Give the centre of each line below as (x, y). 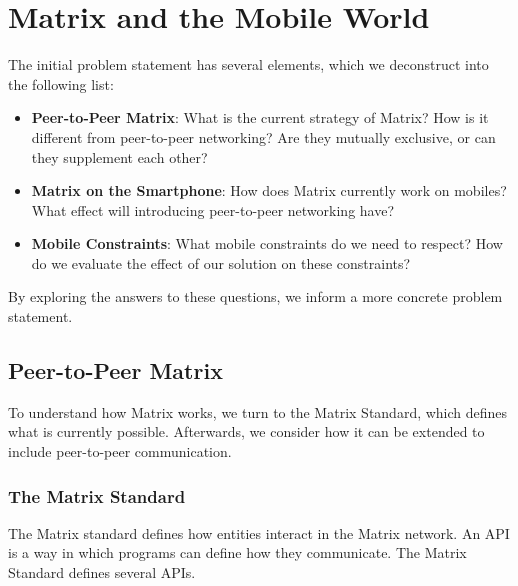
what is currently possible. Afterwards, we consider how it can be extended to (246, 431)
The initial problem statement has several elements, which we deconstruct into (248, 64)
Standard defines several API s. (102, 572)
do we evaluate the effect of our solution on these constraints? (221, 262)
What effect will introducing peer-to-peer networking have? (213, 209)
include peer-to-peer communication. (120, 451)
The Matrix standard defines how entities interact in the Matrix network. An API (259, 532)
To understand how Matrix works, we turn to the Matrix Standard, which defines (258, 411)
